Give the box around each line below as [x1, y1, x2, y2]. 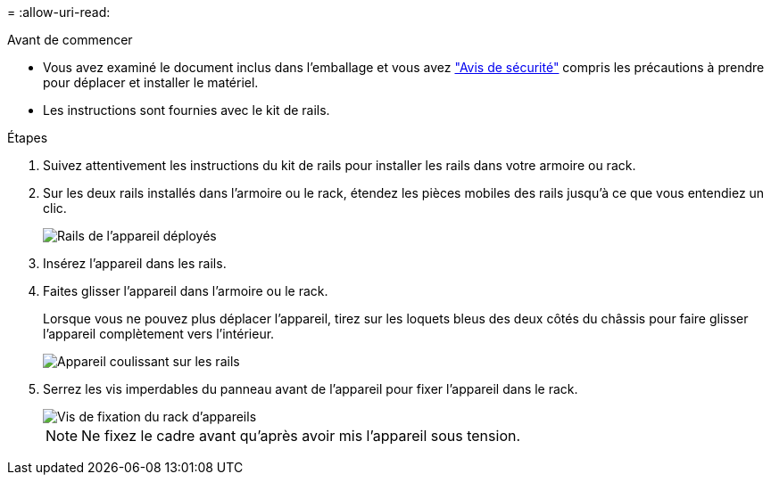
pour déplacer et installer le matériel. [43, 75, 259, 90]
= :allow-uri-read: [7, 4, 111, 20]
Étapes [7, 130, 48, 145]
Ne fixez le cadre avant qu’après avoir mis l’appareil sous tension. [81, 427, 521, 445]
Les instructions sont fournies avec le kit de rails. [43, 102, 330, 118]
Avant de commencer [7, 32, 133, 47]
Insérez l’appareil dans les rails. [43, 256, 227, 271]
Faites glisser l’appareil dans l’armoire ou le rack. [43, 283, 328, 298]
